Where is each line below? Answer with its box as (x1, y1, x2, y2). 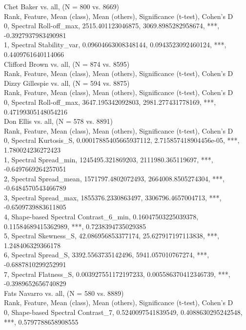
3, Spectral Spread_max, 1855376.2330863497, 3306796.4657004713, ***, (4, 192, 222, 202)
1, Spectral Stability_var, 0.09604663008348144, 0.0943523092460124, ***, (4, 39, 226, 50)
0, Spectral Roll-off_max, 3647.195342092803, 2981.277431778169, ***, (4, 97, 216, 107)
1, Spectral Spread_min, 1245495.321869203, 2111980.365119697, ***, (4, 154, 213, 164)
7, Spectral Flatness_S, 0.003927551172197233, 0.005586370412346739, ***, (4, 269, 230, 279)
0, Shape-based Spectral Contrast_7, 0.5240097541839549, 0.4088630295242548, (4, 307, 243, 317)
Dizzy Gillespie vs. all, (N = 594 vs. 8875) (4, 78, 130, 88)
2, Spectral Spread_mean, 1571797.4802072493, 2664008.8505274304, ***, (4, 173, 225, 183)
